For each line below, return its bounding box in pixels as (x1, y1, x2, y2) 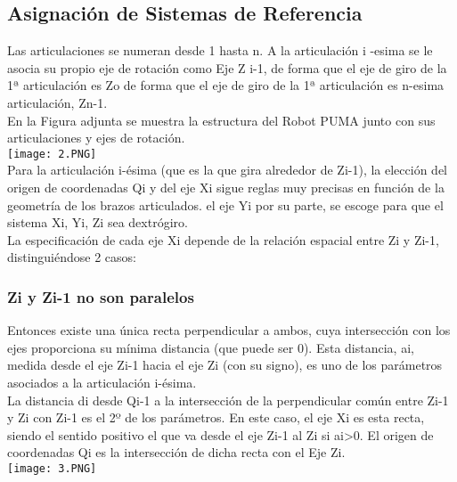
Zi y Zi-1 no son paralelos (7, 285, 194, 307)
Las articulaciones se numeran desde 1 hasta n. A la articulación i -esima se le (7, 41, 433, 60)
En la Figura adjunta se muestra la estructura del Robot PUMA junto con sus (7, 110, 436, 129)
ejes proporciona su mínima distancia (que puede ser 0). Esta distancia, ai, (7, 338, 414, 356)
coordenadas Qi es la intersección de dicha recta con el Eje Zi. (7, 443, 346, 462)
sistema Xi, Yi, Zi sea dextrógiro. (7, 213, 188, 232)
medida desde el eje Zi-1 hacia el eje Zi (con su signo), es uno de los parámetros (7, 355, 443, 374)
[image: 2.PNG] (7, 147, 97, 160)
